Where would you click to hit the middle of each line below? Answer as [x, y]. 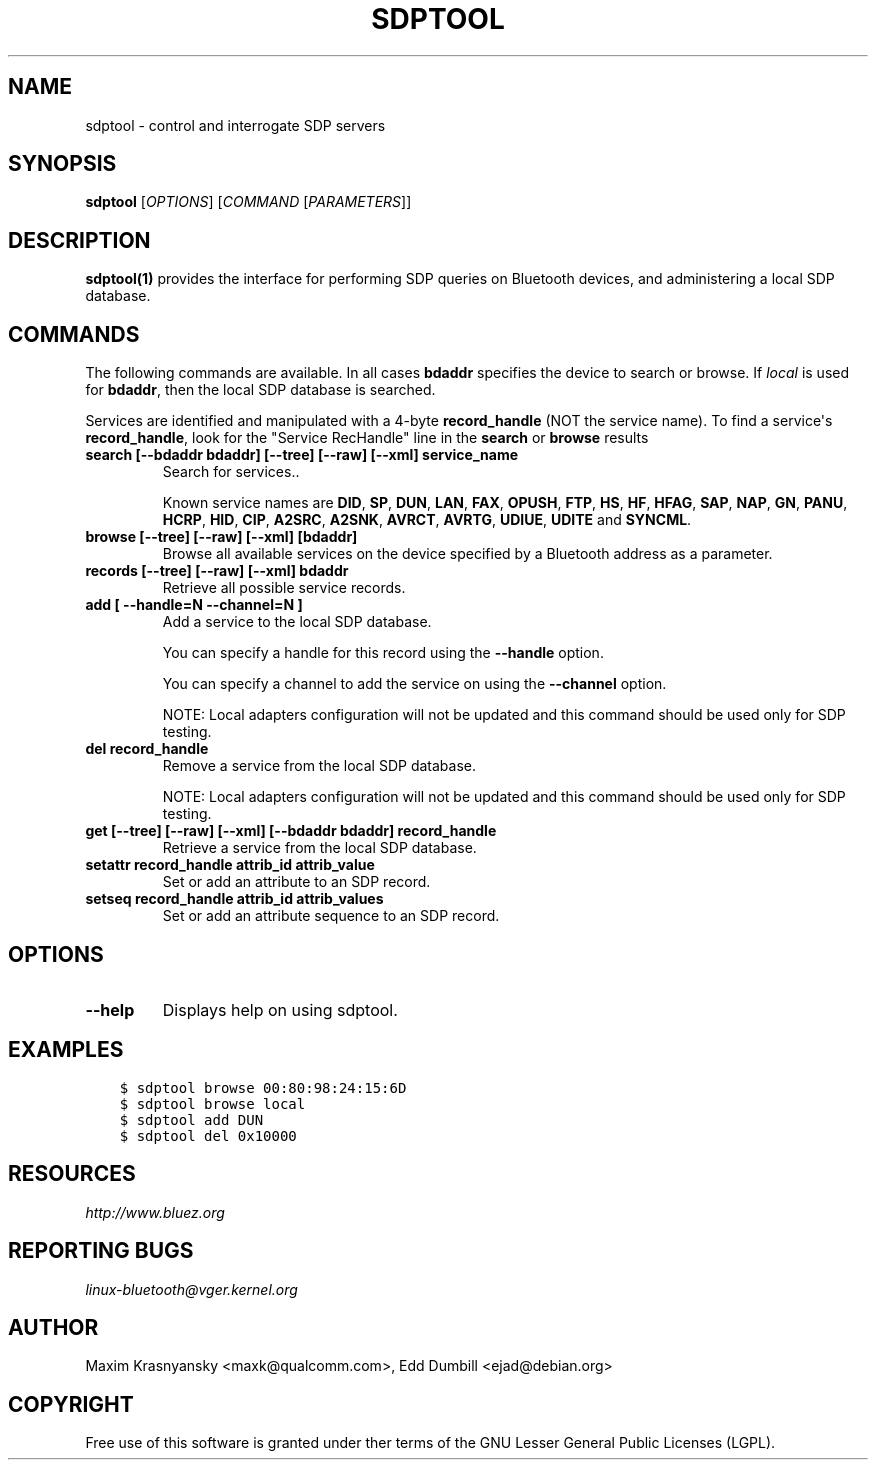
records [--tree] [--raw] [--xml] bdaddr [217, 571]
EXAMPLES [66, 1050]
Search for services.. [231, 472]
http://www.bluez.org [155, 1212]
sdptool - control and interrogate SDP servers [235, 125]
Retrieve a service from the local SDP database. [319, 848]
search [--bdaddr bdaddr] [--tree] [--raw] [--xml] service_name [302, 455]
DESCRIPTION [79, 240]
